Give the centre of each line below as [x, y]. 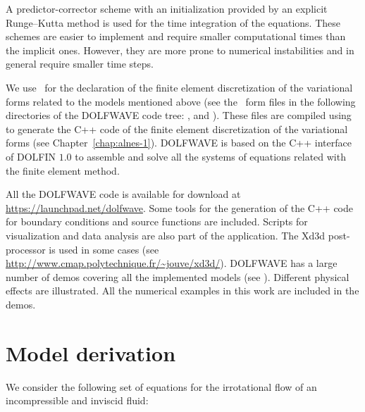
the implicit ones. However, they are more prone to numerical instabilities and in [180, 50]
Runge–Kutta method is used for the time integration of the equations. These [173, 22]
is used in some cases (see [104, 249]
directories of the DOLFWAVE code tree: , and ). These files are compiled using [179, 115]
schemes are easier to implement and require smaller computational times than [176, 36]
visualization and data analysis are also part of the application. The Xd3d [166, 235]
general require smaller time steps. [80, 64]
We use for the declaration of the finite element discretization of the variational [179, 87]
